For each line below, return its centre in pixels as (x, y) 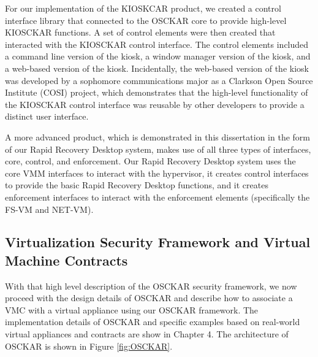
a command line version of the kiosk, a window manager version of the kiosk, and (158, 56)
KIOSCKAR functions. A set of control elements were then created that (140, 32)
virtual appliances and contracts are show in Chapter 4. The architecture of (147, 334)
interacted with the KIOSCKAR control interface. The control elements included (157, 44)
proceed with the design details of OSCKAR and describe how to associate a (149, 298)
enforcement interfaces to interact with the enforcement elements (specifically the (157, 197)
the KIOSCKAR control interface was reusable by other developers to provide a (155, 104)
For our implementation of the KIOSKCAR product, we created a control (143, 8)
